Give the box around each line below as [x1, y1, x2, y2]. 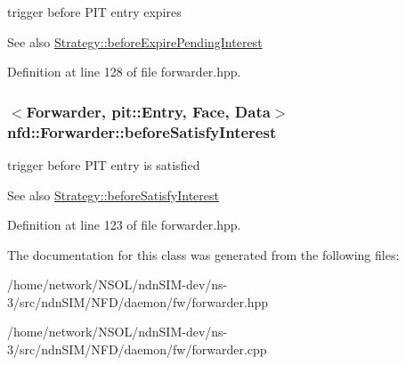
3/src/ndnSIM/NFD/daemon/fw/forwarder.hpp [7, 292, 269, 311]
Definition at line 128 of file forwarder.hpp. [7, 62, 241, 81]
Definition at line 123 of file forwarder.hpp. [7, 215, 241, 234]
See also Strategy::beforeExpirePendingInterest [7, 32, 263, 51]
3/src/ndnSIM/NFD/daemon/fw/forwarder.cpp [7, 340, 267, 359]
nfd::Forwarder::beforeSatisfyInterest [7, 120, 277, 142]
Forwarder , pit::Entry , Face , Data [26, 100, 271, 122]
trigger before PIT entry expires [7, 3, 182, 20]
